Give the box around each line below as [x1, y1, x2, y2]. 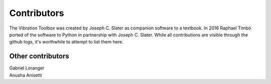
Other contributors [9, 52, 70, 60]
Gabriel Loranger [9, 65, 45, 71]
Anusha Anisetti [9, 72, 42, 78]
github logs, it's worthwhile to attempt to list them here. [9, 39, 123, 45]
